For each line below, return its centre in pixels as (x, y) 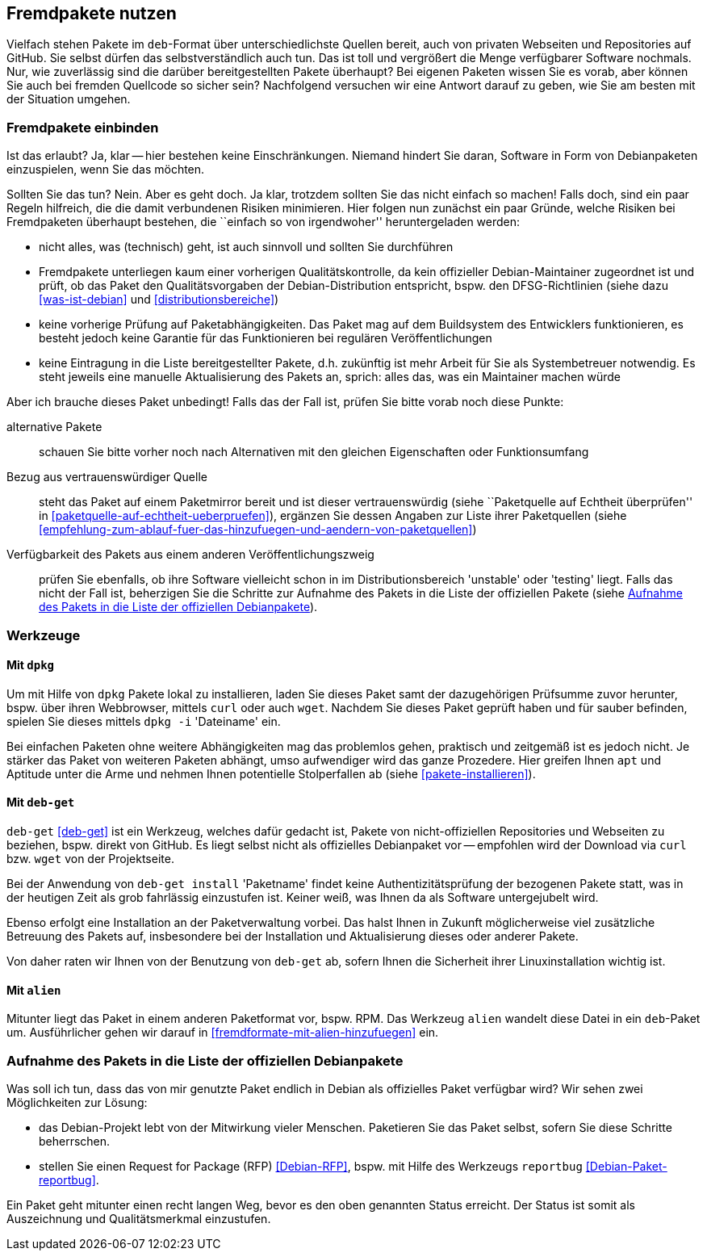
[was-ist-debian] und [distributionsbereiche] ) (159, 300)
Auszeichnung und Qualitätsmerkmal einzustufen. (139, 1218)
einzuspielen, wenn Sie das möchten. (106, 170)
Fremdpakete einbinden (83, 127)
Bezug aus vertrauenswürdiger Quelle (107, 477)
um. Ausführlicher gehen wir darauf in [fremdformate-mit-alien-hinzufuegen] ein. (223, 1033)
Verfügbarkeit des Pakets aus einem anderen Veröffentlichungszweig (190, 555)
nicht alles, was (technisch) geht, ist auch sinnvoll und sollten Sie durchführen (246, 247)
